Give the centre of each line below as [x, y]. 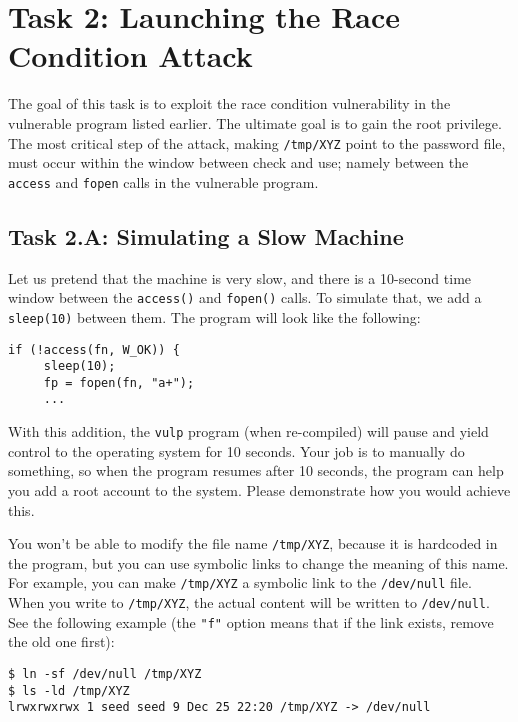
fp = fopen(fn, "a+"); [119, 382]
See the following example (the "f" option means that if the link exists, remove [251, 621]
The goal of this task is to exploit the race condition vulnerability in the [229, 103]
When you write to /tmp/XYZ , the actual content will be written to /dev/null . [249, 602]
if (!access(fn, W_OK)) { [94, 349]
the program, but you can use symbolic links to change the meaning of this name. [258, 562]
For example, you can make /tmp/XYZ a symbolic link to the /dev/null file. [240, 582]
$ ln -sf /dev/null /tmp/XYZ [105, 673]
